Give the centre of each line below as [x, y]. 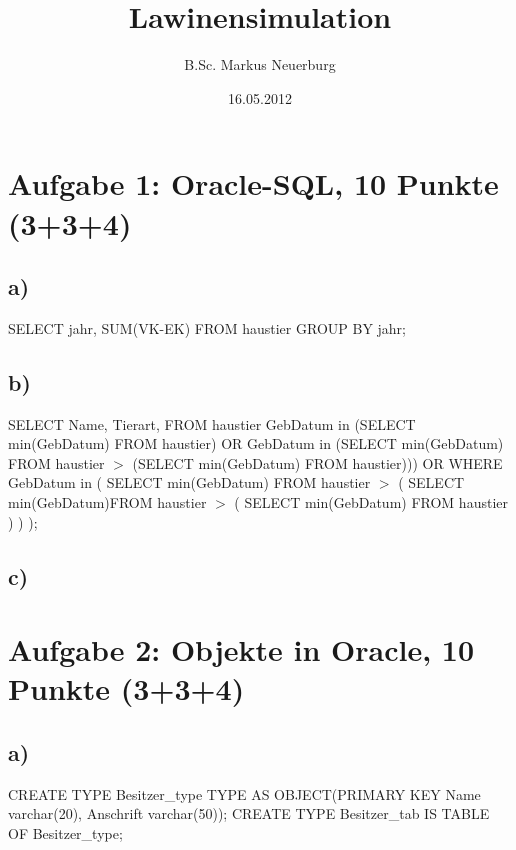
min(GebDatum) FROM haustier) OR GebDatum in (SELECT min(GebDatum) [256, 443]
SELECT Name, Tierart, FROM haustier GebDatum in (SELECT [212, 423]
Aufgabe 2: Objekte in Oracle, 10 [241, 649]
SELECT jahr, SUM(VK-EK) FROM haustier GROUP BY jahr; [207, 327]
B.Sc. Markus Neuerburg [260, 64]
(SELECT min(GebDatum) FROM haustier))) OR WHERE [317, 462]
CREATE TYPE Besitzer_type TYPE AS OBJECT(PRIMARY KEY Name [244, 793]
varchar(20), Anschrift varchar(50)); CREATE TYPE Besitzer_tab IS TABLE [249, 813]
